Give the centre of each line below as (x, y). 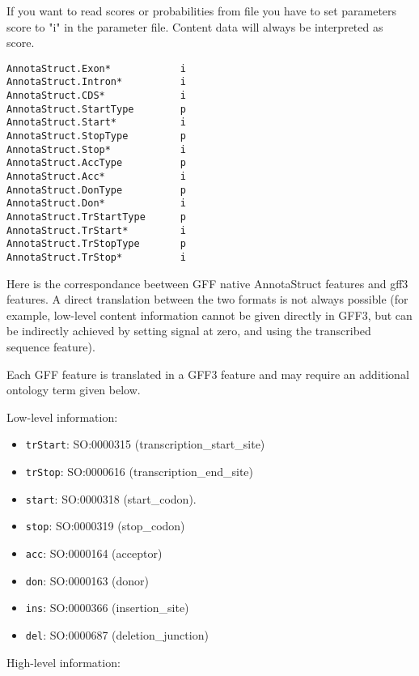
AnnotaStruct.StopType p (96, 136)
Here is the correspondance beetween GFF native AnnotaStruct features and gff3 (207, 283)
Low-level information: (62, 417)
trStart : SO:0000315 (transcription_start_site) (145, 444)
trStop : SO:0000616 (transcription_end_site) (140, 472)
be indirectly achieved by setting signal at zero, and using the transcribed (189, 331)
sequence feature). (51, 347)
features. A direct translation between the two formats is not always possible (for (207, 299)
